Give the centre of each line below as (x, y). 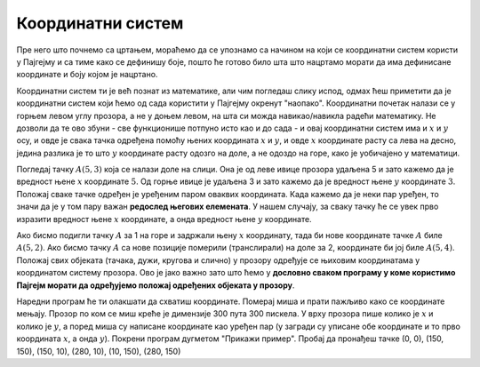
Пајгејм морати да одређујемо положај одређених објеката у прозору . (156, 285)
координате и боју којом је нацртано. (87, 75)
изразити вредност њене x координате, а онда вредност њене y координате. (164, 219)
